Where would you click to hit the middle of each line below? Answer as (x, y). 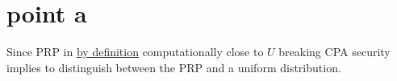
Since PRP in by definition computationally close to (135, 52)
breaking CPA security (334, 52)
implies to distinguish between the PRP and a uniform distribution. (174, 67)
